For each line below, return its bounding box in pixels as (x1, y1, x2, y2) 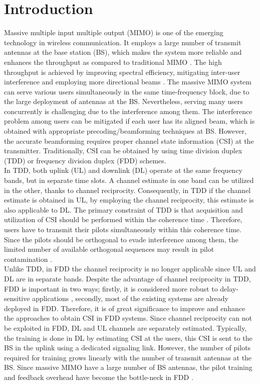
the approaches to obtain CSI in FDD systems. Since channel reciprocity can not (4, 313, 252, 323)
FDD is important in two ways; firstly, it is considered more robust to (4, 283, 218, 294)
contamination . (4, 253, 53, 264)
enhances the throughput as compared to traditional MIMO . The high (4, 56, 222, 67)
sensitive (4, 293, 30, 304)
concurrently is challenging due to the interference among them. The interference (4, 106, 252, 116)
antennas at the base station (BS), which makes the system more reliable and (4, 47, 242, 57)
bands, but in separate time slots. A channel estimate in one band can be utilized (4, 175, 254, 185)
